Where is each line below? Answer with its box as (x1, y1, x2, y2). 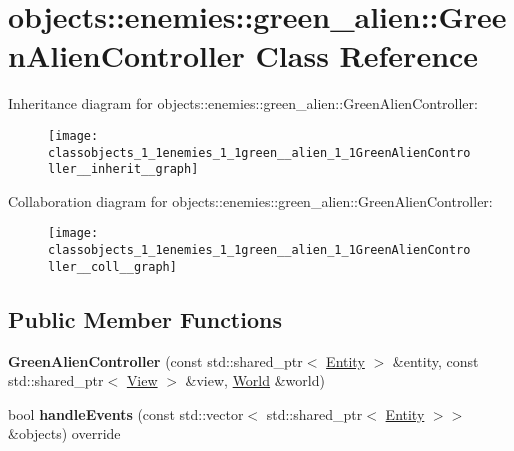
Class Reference (255, 35, 479, 76)
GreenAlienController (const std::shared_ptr (8, 350, 303, 371)
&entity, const (392, 350, 479, 371)
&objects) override (8, 423, 121, 444)
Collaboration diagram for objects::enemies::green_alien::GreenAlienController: (8, 190, 493, 211)
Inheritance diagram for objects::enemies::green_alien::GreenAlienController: (8, 93, 478, 114)
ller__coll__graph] (48, 259, 177, 274)
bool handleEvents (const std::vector (8, 403, 244, 424)
